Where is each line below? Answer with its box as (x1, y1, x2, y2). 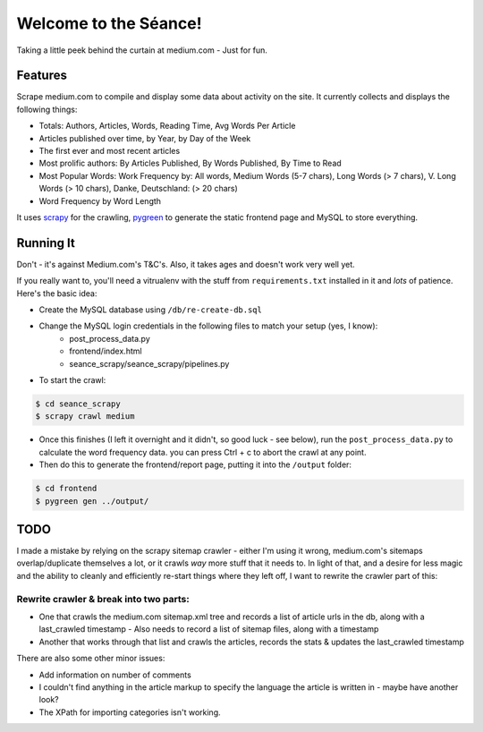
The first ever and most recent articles (38, 146, 181, 157)
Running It (16, 235, 75, 251)
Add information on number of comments (38, 669, 191, 680)
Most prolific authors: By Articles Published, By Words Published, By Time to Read (38, 157, 342, 169)
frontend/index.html (69, 345, 142, 357)
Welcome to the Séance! (16, 13, 202, 33)
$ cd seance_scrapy (35, 398, 121, 409)
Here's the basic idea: (16, 287, 97, 299)
